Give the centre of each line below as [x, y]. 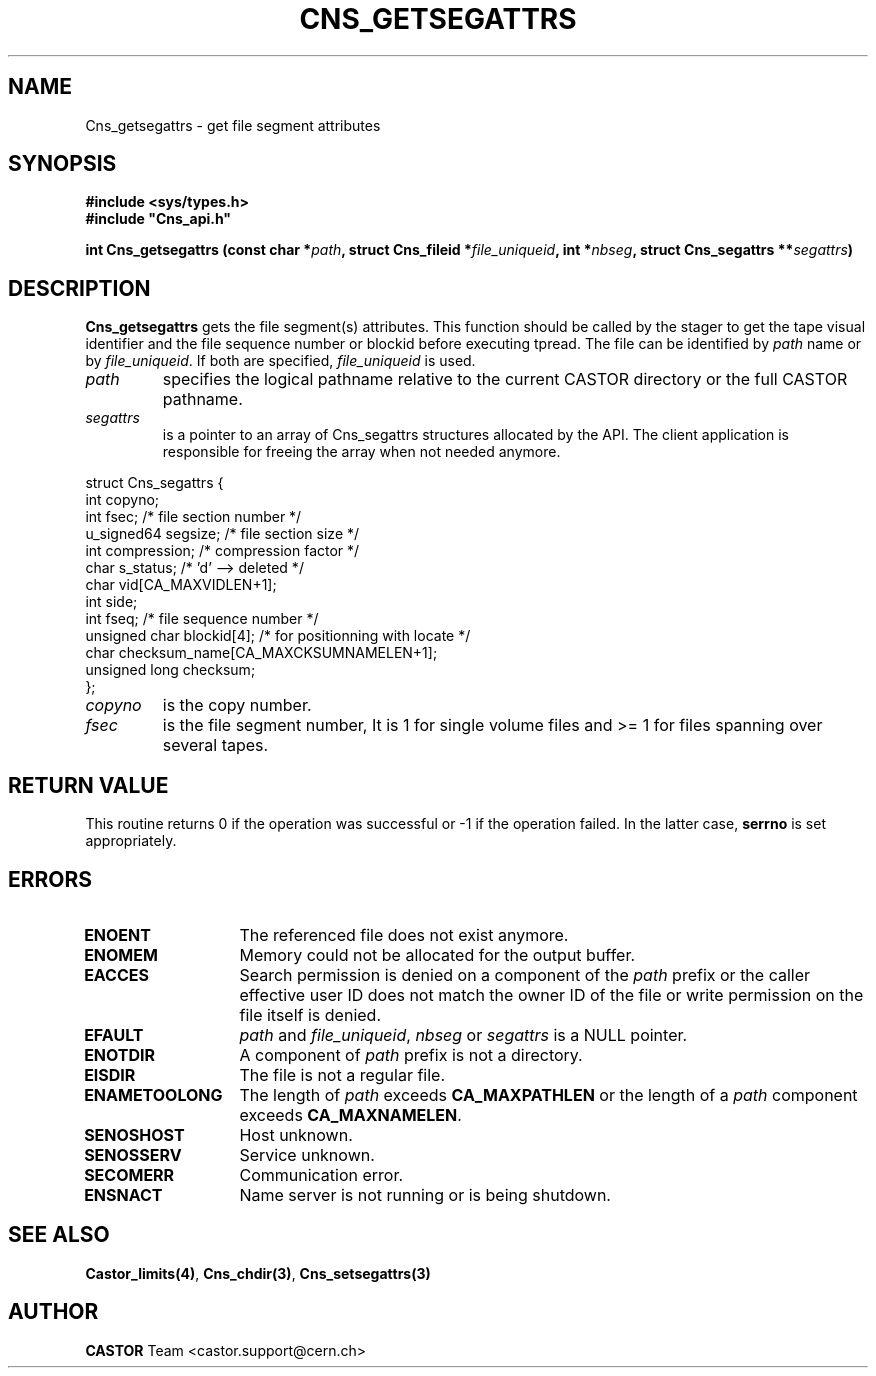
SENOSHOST [134, 1134]
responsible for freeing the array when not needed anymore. [361, 452]
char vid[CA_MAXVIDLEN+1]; [181, 585]
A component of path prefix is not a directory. [411, 1054]
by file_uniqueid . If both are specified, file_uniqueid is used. [280, 361]
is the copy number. [237, 705]
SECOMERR [129, 1174]
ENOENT [117, 934]
